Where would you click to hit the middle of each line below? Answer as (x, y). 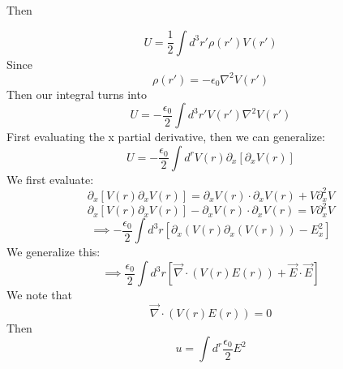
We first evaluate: (50, 179)
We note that (39, 295)
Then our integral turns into (77, 94)
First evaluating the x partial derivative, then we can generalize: (166, 137)
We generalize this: (54, 252)
